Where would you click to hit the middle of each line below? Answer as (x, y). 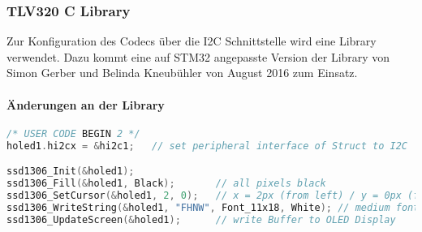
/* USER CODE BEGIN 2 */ (73, 133)
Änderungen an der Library (86, 104)
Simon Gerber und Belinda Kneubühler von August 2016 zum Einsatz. (182, 73)
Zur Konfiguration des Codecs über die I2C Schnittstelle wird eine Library (192, 41)
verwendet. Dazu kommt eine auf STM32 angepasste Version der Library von (198, 56)
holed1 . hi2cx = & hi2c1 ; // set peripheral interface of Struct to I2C (207, 146)
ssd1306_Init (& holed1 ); (71, 172)
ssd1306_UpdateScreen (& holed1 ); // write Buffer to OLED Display (201, 219)
